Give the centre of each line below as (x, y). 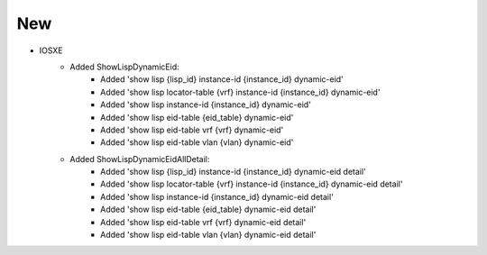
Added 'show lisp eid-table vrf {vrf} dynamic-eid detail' (203, 222)
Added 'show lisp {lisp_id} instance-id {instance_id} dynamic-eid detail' (234, 172)
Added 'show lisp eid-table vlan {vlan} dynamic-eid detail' (208, 235)
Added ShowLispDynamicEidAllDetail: (140, 159)
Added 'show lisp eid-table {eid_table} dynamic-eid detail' (208, 209)
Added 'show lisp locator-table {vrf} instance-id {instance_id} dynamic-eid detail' (252, 184)
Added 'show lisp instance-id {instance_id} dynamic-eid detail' (217, 196)
